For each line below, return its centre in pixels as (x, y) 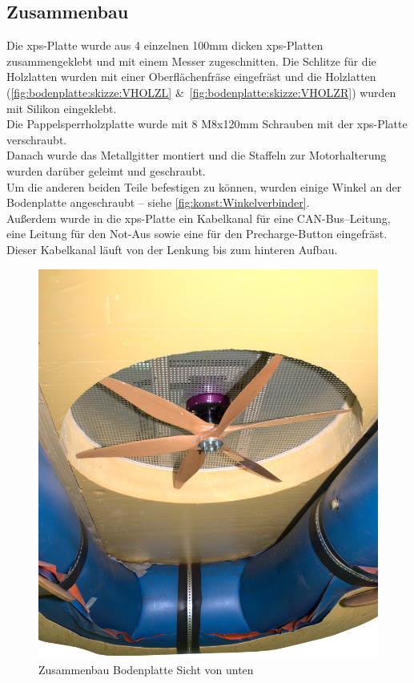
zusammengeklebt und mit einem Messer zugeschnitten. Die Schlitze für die (191, 61)
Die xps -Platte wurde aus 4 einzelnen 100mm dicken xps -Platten (165, 45)
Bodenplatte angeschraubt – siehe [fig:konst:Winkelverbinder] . (158, 202)
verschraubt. (37, 139)
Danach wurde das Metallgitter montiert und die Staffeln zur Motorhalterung (197, 155)
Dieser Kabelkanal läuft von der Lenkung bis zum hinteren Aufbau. (172, 249)
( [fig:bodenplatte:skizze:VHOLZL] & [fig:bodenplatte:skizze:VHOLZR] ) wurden (201, 92)
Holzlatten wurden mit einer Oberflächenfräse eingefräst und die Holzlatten (191, 77)
